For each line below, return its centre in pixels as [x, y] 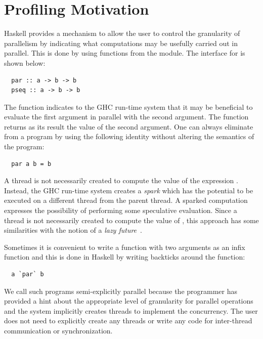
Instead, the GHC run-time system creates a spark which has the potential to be [129, 190]
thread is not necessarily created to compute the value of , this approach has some [131, 220]
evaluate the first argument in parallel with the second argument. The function [126, 117]
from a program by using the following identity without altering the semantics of [129, 136]
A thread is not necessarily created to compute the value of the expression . [121, 180]
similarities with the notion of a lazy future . [73, 230]
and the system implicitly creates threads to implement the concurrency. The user [131, 310]
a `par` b [28, 274]
